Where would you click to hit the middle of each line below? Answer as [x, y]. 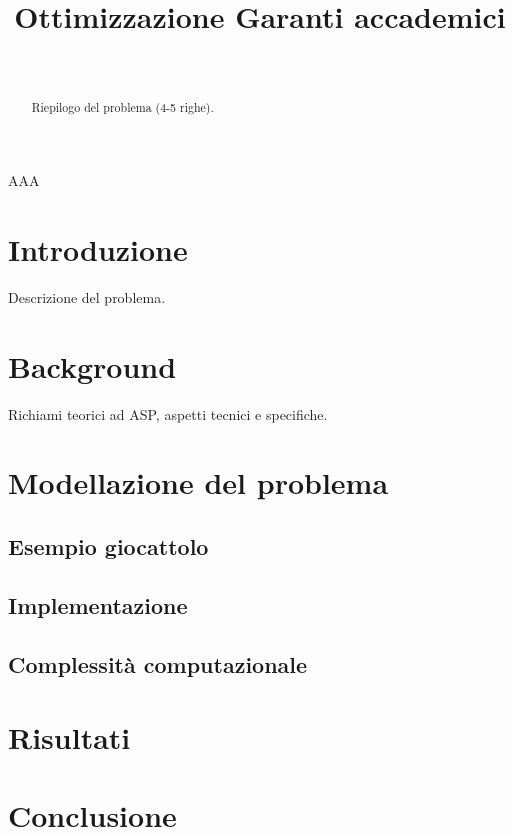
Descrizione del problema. [87, 296]
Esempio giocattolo [108, 545]
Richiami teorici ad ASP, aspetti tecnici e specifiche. [168, 413]
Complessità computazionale [158, 663]
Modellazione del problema [198, 482]
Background [92, 365]
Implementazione [98, 604]
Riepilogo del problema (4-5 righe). [122, 106]
